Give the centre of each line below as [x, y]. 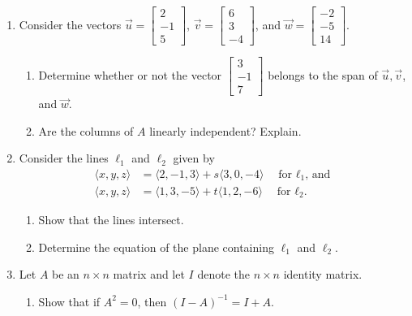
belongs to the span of [323, 74]
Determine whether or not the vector [130, 74]
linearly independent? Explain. [225, 130]
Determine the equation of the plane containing [156, 247]
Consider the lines [64, 158]
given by [194, 158]
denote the [223, 274]
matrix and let [149, 274]
